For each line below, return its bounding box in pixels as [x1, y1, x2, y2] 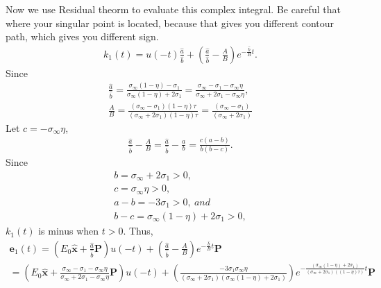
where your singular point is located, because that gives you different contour [6, 15, 335, 30]
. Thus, [123, 223, 153, 238]
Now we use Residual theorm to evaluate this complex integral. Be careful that [6, 2, 341, 16]
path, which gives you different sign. [6, 29, 159, 44]
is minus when [38, 223, 99, 238]
